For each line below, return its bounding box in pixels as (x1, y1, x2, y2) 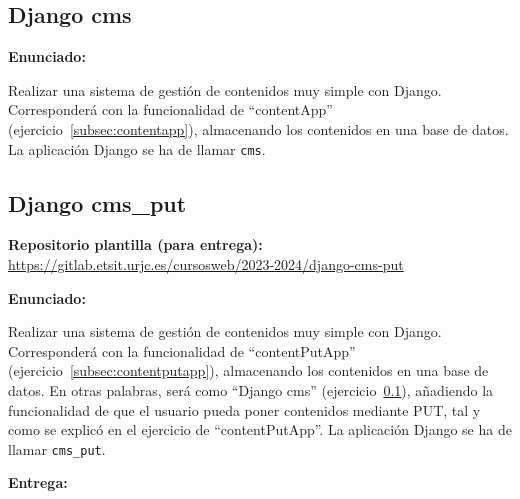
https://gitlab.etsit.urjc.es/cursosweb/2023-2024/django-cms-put (8, 254, 404, 275)
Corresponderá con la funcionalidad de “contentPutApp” (8, 340, 356, 361)
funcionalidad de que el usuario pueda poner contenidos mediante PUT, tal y (8, 399, 481, 420)
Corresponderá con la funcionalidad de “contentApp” (8, 99, 333, 120)
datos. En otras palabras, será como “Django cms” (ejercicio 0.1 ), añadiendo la (8, 380, 494, 400)
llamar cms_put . (8, 438, 106, 459)
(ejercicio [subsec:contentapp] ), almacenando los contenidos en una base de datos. (8, 118, 509, 139)
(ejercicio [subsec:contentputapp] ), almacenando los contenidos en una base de (8, 360, 489, 381)
